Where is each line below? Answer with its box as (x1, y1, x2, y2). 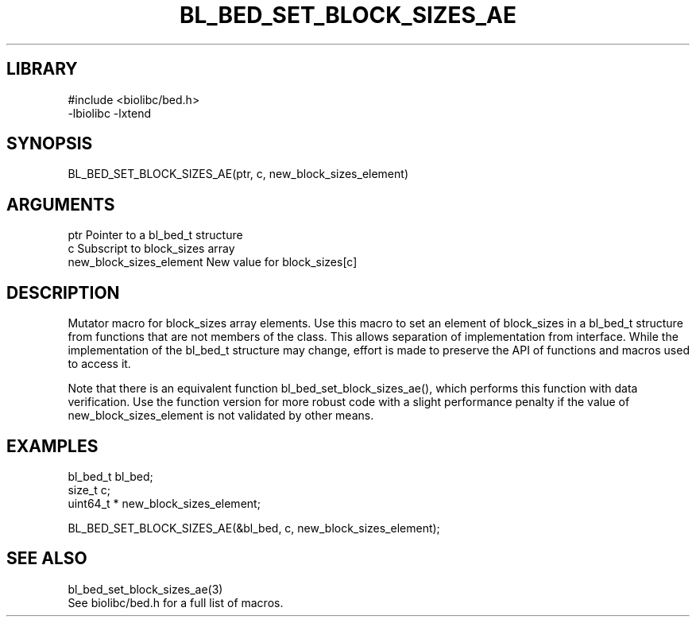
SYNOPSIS (6, 133, 93, 154)
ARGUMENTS (6, 194, 115, 215)
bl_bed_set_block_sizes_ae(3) (68, 582, 223, 596)
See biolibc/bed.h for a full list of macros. (68, 595, 284, 609)
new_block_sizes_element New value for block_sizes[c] (68, 255, 358, 269)
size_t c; (68, 482, 110, 497)
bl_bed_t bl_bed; (68, 469, 153, 483)
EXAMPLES (6, 435, 99, 456)
